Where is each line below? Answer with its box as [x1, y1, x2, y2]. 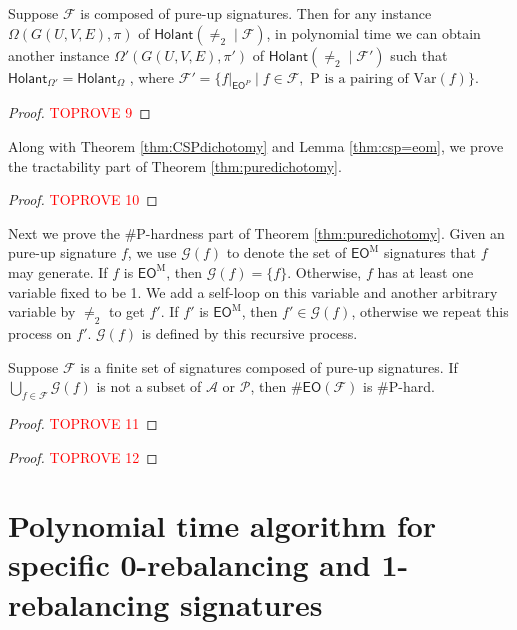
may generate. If [8, 261, 108, 282]
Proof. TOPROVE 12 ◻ [8, 446, 158, 467]
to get [109, 301, 145, 322]
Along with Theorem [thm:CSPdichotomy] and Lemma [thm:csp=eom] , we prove [8, 135, 504, 156]
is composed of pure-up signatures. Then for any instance [80, 3, 432, 23]
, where [129, 66, 175, 87]
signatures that [383, 242, 476, 263]
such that [390, 44, 448, 65]
